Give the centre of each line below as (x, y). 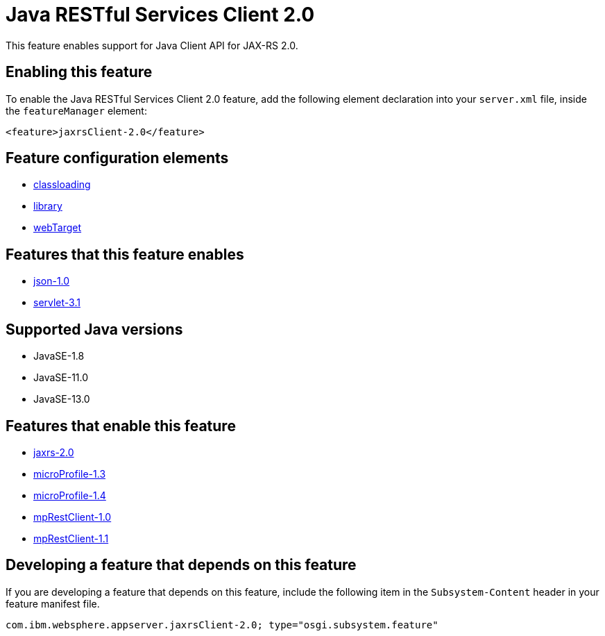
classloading (62, 185)
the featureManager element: (76, 110)
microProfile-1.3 (70, 474)
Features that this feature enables (125, 254)
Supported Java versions (94, 329)
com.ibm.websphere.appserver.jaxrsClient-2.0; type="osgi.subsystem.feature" (222, 625)
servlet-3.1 (57, 303)
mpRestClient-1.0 (73, 517)
